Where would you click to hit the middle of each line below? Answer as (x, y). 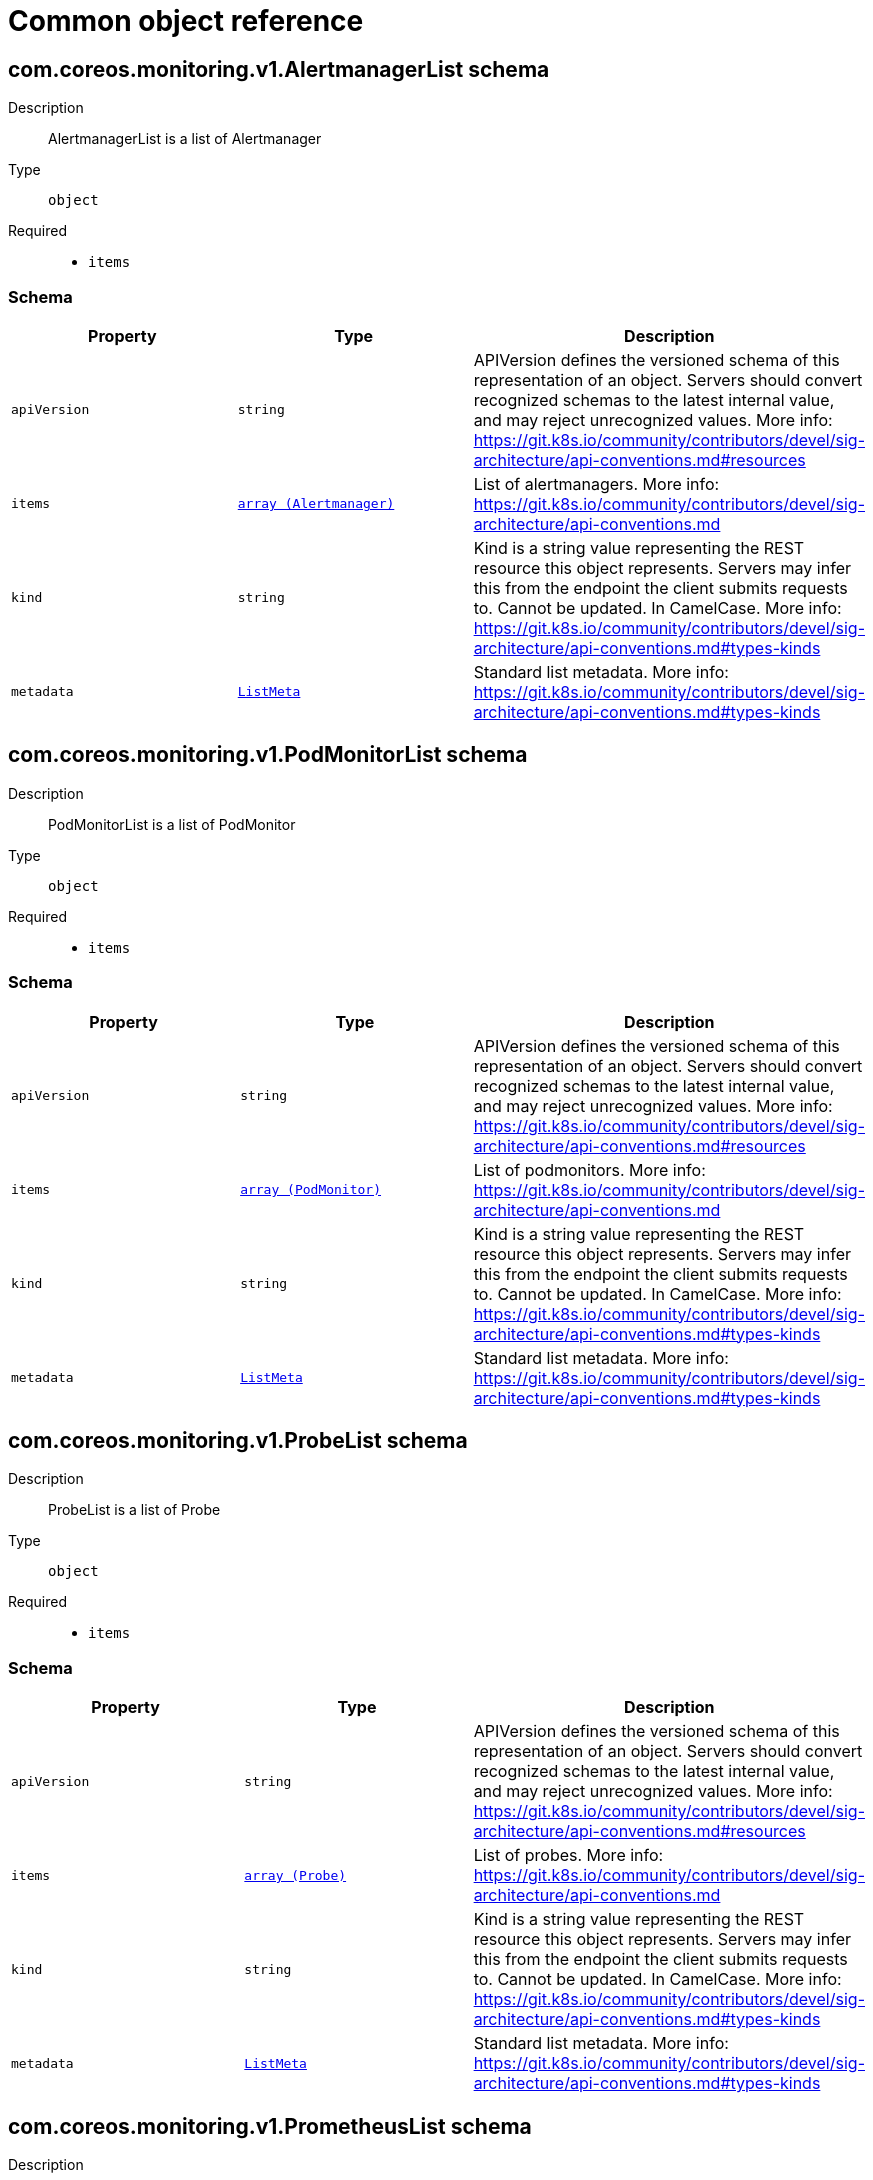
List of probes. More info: (568, 1855)
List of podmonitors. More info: (589, 1169)
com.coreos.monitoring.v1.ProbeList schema (238, 1440)
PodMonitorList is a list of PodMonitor (172, 824)
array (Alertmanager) (316, 504)
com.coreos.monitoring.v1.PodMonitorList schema (268, 755)
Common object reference (186, 21)
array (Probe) (295, 1875)
